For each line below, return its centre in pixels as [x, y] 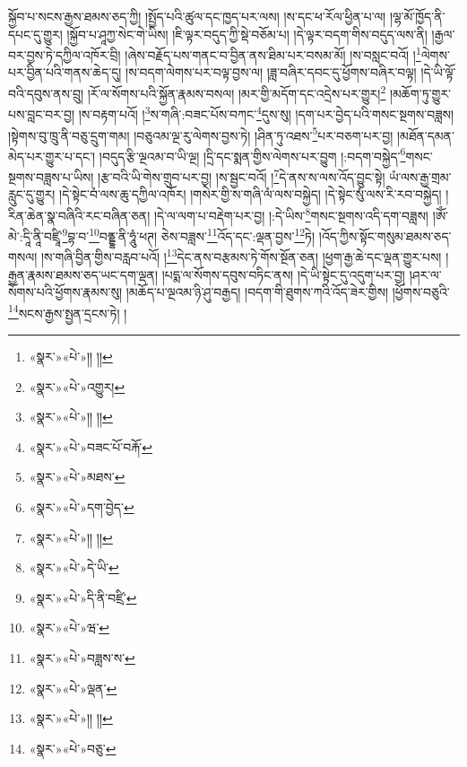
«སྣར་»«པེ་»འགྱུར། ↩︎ [77, 386]
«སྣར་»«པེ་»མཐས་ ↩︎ [77, 477]
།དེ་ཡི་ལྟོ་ [438, 72]
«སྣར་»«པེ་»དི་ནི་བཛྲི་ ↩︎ [83, 597]
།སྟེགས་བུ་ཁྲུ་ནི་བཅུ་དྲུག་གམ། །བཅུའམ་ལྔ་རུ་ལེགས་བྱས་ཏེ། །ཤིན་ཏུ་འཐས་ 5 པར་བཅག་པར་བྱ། [201, 134]
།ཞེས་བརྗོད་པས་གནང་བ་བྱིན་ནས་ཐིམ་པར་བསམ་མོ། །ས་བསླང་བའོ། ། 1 [273, 53]
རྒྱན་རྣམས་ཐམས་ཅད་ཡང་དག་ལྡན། [83, 274]
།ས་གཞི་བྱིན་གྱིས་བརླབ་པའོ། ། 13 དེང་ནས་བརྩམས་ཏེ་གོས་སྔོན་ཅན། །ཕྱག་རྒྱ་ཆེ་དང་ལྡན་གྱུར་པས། [241, 256]
